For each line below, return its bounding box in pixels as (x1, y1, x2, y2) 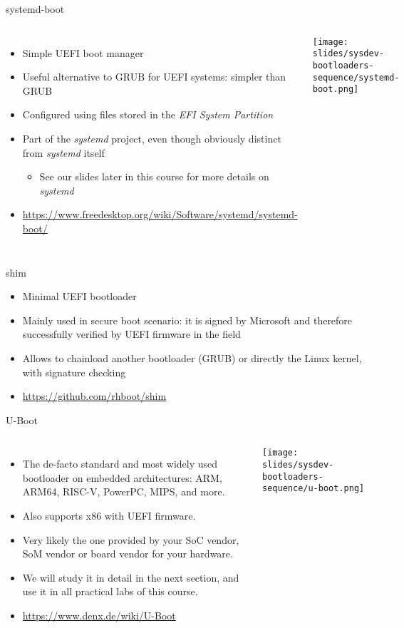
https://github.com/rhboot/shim (22, 388, 167, 403)
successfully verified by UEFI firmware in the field (22, 326, 241, 341)
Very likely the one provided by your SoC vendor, (22, 532, 239, 547)
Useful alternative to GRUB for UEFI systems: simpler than (22, 69, 286, 84)
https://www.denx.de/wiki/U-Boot (22, 608, 176, 623)
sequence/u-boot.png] (262, 483, 365, 494)
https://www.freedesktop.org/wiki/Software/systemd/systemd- (22, 207, 298, 222)
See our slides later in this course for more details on (39, 169, 269, 184)
